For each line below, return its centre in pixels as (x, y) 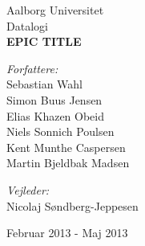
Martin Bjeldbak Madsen (68, 163)
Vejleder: (28, 189)
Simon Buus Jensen (54, 99)
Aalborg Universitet (55, 10)
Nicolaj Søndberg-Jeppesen (72, 205)
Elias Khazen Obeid (56, 115)
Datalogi (27, 25)
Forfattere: (32, 68)
